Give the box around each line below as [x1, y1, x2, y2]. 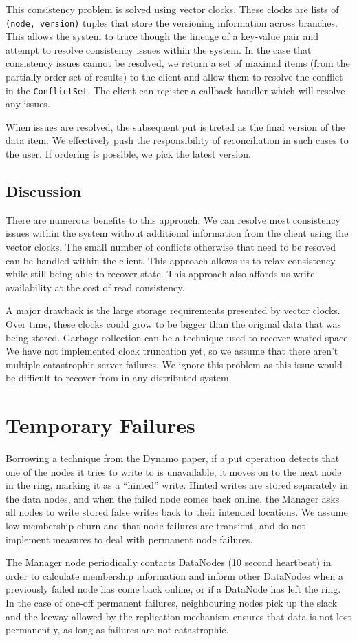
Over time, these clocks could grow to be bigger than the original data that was [6, 317, 342, 331]
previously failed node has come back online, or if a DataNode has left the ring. [6, 582, 341, 596]
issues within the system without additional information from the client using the [6, 226, 349, 240]
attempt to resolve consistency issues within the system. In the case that [6, 42, 312, 56]
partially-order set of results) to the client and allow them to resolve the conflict [6, 70, 343, 84]
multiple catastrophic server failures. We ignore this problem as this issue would [6, 357, 343, 371]
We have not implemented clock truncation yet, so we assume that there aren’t [6, 344, 338, 358]
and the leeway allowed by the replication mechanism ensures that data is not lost [6, 609, 351, 623]
